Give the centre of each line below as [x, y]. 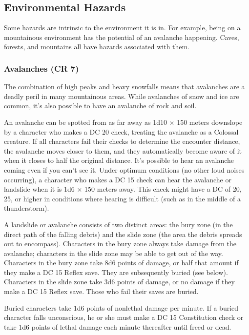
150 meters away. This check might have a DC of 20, [163, 189]
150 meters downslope [210, 122]
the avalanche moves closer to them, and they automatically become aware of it [123, 150]
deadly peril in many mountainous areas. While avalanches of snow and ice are [122, 96]
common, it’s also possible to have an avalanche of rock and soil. [100, 106]
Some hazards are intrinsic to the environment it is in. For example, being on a [122, 28]
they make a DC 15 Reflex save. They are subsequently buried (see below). [116, 272]
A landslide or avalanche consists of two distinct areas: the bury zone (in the [118, 224]
